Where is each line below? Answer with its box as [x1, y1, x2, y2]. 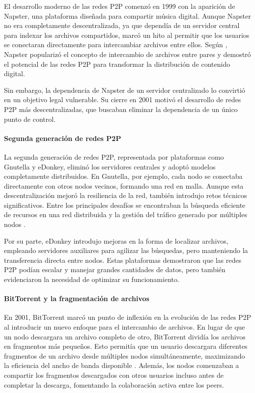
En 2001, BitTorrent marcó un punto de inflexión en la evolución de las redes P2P [4, 312, 252, 322]
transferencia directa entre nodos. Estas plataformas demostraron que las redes [4, 254, 241, 265]
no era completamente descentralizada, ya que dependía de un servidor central [4, 20, 240, 30]
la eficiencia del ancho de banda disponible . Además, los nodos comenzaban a [4, 360, 239, 370]
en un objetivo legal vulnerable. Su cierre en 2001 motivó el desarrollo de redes [4, 94, 241, 105]
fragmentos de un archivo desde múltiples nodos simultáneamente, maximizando [4, 350, 245, 361]
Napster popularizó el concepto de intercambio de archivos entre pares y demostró [4, 49, 251, 59]
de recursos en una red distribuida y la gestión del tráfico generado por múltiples [4, 209, 247, 220]
